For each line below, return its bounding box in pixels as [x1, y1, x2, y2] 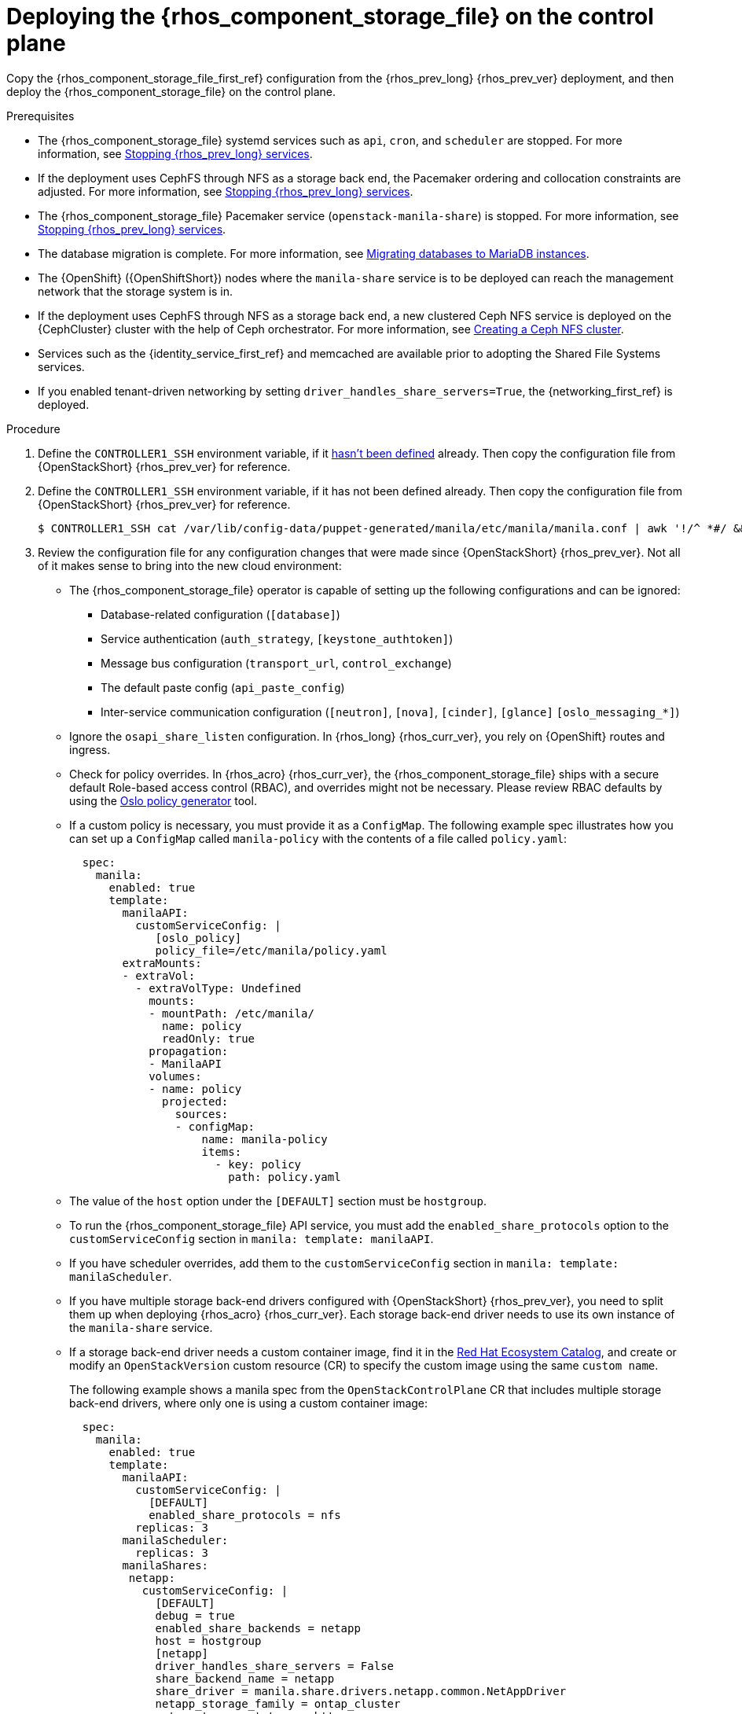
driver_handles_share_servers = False [155, 1659, 395, 1672]
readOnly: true [162, 1032, 255, 1045]
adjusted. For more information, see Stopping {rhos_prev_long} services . [38, 184, 413, 198]
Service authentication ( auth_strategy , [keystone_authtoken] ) [101, 631, 454, 646]
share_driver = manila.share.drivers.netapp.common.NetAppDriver [155, 1684, 567, 1697]
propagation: [149, 1044, 229, 1057]
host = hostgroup [155, 1634, 262, 1647]
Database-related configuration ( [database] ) [101, 607, 340, 621]
